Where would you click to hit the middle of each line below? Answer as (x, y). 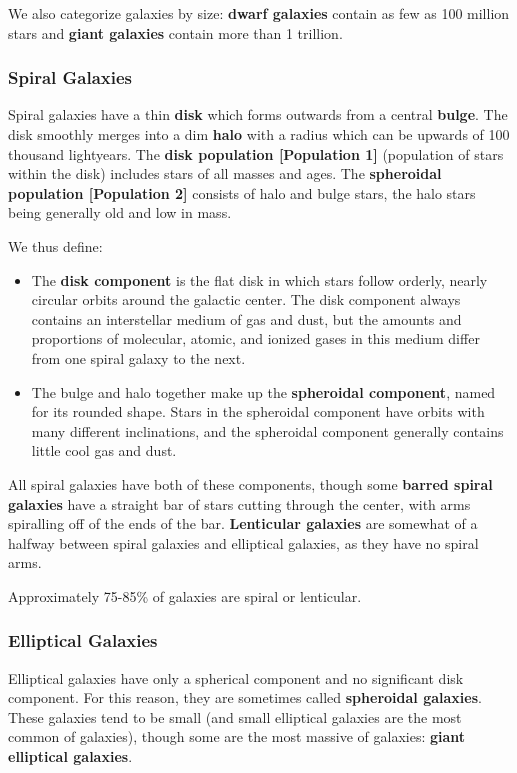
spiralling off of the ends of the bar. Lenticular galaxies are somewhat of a (243, 523)
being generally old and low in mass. (120, 212)
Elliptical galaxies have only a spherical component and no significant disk (236, 677)
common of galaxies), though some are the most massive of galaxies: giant (237, 736)
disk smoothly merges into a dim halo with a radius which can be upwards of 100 (259, 134)
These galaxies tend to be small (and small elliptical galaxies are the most (235, 716)
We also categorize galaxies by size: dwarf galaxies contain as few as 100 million (259, 13)
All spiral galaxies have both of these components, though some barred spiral (250, 483)
